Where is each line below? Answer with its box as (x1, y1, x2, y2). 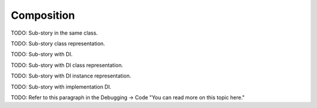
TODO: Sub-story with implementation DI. (11, 83, 112, 90)
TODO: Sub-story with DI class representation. (11, 62, 123, 69)
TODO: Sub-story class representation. (11, 40, 105, 47)
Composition (11, 9, 75, 22)
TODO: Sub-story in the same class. (11, 29, 98, 36)
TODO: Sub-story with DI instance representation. (11, 72, 131, 79)
